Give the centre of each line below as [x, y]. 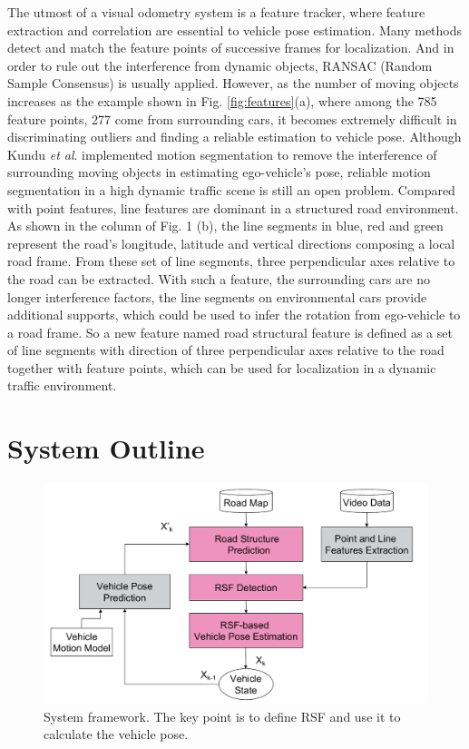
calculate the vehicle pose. [116, 734]
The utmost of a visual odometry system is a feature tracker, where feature [216, 12]
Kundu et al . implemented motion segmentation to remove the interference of [222, 154]
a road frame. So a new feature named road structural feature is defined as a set [230, 332]
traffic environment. [62, 385]
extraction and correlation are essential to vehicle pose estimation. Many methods [235, 30]
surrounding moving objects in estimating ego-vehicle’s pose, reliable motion [219, 172]
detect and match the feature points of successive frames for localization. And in [231, 48]
